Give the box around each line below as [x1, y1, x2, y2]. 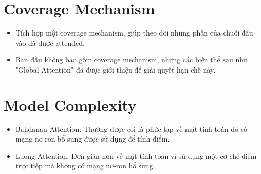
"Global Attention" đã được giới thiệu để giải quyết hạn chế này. [15, 64, 216, 75]
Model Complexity [4, 94, 137, 115]
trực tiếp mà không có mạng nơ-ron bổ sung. [15, 160, 155, 171]
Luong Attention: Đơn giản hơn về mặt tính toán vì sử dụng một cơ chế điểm [15, 150, 257, 161]
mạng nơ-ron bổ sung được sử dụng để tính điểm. [15, 133, 170, 144]
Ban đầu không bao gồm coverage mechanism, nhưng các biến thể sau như [15, 54, 247, 65]
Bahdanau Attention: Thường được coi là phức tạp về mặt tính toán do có [15, 123, 247, 134]
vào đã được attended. [15, 37, 85, 48]
